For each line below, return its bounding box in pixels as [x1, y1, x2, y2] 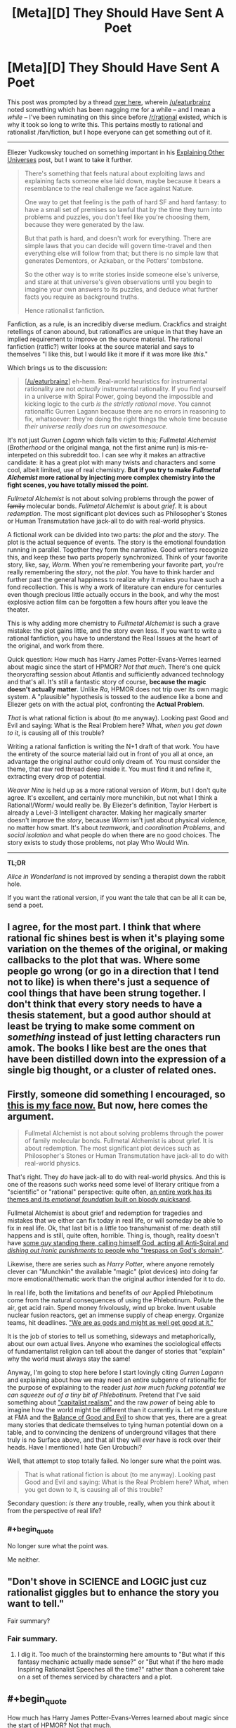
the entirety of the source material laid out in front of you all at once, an [7, 749, 214, 758]
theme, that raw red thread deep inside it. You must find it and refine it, [7, 765, 212, 773]
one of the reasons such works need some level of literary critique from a [7, 1180, 220, 1189]
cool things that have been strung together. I [7, 987, 206, 999]
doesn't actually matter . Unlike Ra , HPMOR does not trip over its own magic [7, 685, 229, 693]
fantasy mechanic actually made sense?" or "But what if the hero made [17, 1658, 224, 1666]
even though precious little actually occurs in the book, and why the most [7, 590, 220, 598]
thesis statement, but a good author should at [7, 1009, 211, 1021]
